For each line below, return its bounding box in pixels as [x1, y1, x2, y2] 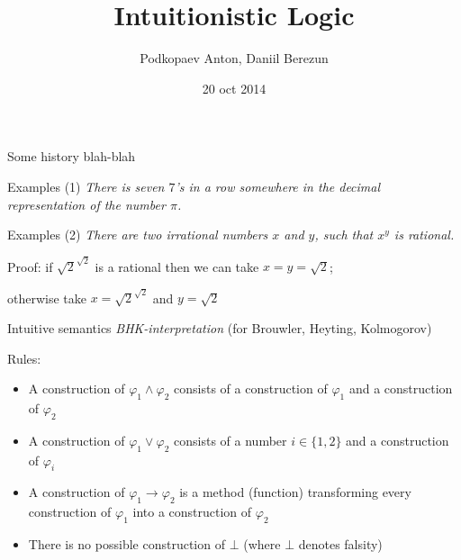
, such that [314, 225, 374, 244]
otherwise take [7, 288, 86, 307]
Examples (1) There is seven [7, 176, 165, 195]
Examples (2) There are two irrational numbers [7, 225, 268, 244]
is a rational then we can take [95, 257, 259, 275]
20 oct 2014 [202, 78, 267, 97]
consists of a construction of [174, 379, 328, 398]
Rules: [7, 348, 41, 367]
